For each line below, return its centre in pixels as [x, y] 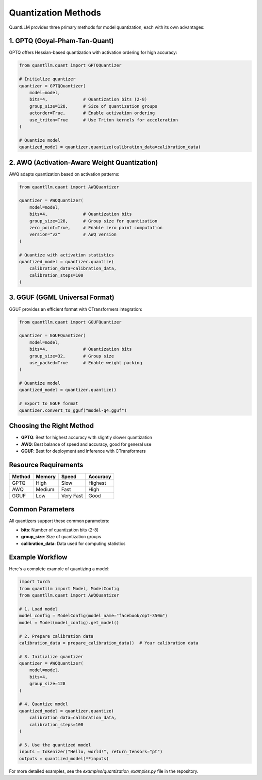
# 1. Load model [39, 609]
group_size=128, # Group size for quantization [93, 221]
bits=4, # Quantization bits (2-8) [88, 99]
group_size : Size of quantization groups [61, 537]
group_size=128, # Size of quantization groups [93, 106]
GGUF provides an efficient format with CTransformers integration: [76, 309]
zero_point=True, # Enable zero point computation [96, 228]
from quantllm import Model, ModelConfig [69, 588]
